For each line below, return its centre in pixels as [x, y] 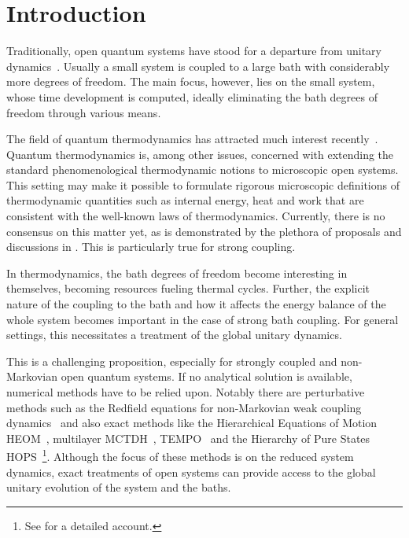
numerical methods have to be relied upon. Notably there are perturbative [186, 392]
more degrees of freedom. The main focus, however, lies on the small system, [191, 81]
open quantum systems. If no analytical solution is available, [206, 376]
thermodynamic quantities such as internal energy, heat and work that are [185, 200]
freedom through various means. [84, 112]
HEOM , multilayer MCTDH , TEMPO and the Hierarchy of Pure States [188, 438]
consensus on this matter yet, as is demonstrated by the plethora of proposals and [204, 231]
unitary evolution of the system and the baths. [119, 487]
